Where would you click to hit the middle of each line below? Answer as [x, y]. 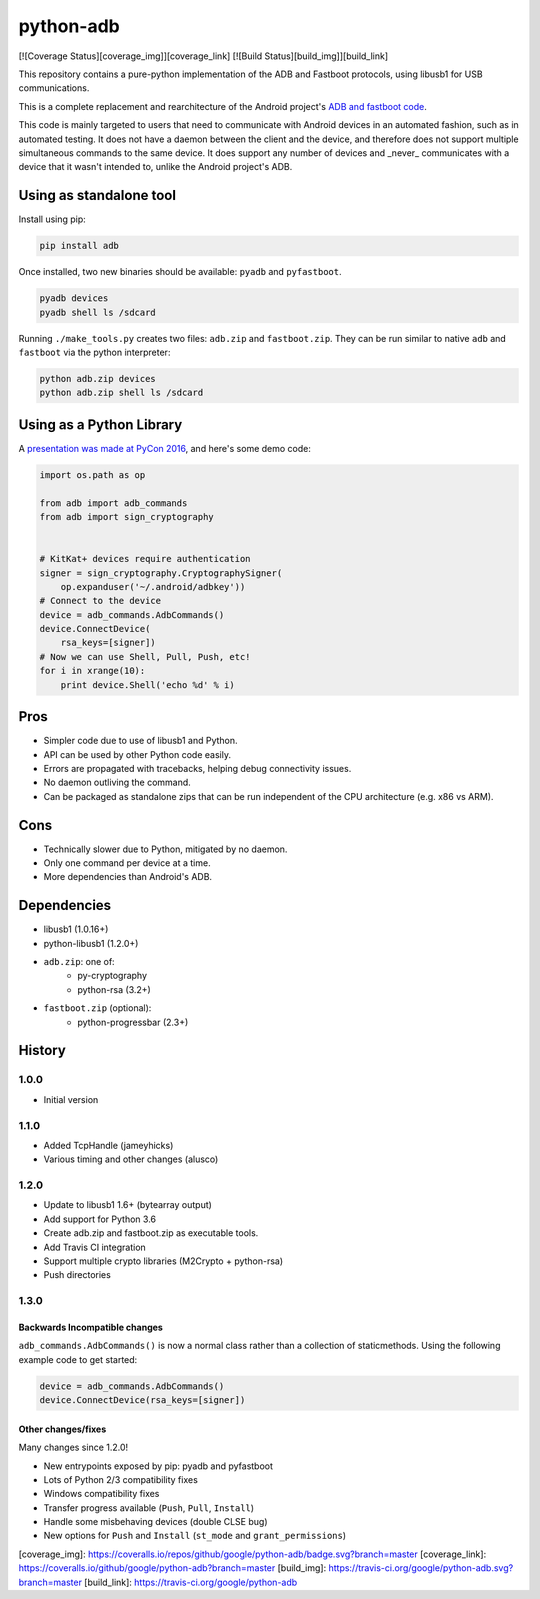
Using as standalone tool [97, 195]
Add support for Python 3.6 [100, 1219]
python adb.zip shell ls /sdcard [121, 393]
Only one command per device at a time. [127, 862]
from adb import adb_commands [113, 503]
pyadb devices [74, 298]
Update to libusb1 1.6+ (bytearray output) [127, 1205]
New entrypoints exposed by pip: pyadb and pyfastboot [158, 1466]
